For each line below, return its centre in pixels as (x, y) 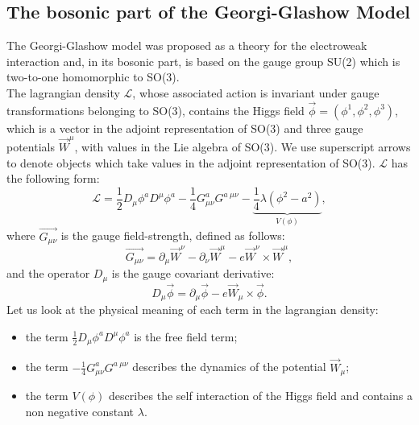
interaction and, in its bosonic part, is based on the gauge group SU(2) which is (203, 61)
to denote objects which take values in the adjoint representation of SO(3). (191, 162)
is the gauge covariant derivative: (193, 273)
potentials (31, 147)
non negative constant (80, 411)
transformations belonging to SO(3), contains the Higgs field (156, 110)
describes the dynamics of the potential (229, 367)
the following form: (53, 178)
